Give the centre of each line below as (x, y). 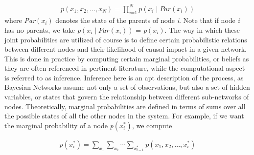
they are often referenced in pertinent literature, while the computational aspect (125, 68)
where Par (20, 20)
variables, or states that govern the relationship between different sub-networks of (127, 97)
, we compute (152, 125)
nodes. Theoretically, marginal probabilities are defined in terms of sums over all (125, 106)
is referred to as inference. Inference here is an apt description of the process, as (124, 77)
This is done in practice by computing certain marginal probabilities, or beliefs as (127, 58)
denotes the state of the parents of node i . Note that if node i (148, 20)
